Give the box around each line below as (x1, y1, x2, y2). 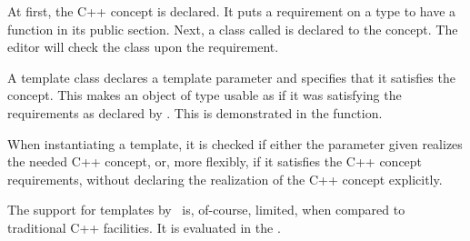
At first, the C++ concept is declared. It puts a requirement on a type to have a (7, 2, 456, 20)
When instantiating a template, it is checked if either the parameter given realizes (7, 134, 463, 153)
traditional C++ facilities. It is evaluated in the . (7, 217, 281, 236)
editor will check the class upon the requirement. (7, 37, 279, 56)
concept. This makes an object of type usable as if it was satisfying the (7, 85, 402, 105)
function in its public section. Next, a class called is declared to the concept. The (7, 19, 458, 38)
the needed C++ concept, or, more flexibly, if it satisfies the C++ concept (7, 152, 423, 171)
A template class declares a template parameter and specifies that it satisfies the (7, 67, 455, 86)
